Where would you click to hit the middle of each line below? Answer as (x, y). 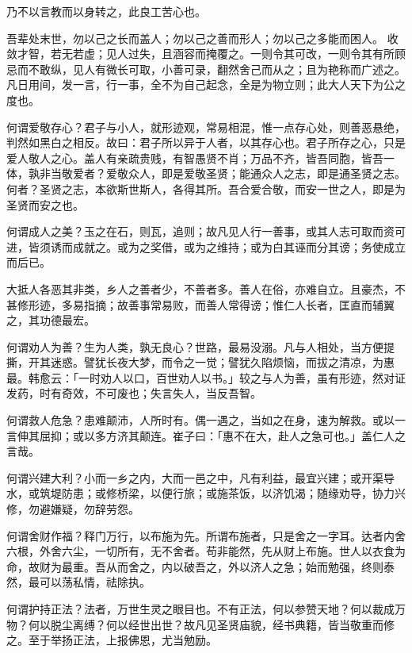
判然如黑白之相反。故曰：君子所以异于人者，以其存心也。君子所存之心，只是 (206, 142)
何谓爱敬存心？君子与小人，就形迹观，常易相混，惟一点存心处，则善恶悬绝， (206, 127)
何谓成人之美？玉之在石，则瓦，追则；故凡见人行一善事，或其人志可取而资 (200, 231)
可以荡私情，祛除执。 (95, 582)
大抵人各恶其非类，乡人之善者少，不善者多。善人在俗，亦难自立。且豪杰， (200, 288)
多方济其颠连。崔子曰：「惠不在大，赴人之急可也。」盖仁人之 (250, 435)
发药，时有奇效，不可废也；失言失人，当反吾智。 (134, 393)
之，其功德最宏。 (51, 320)
